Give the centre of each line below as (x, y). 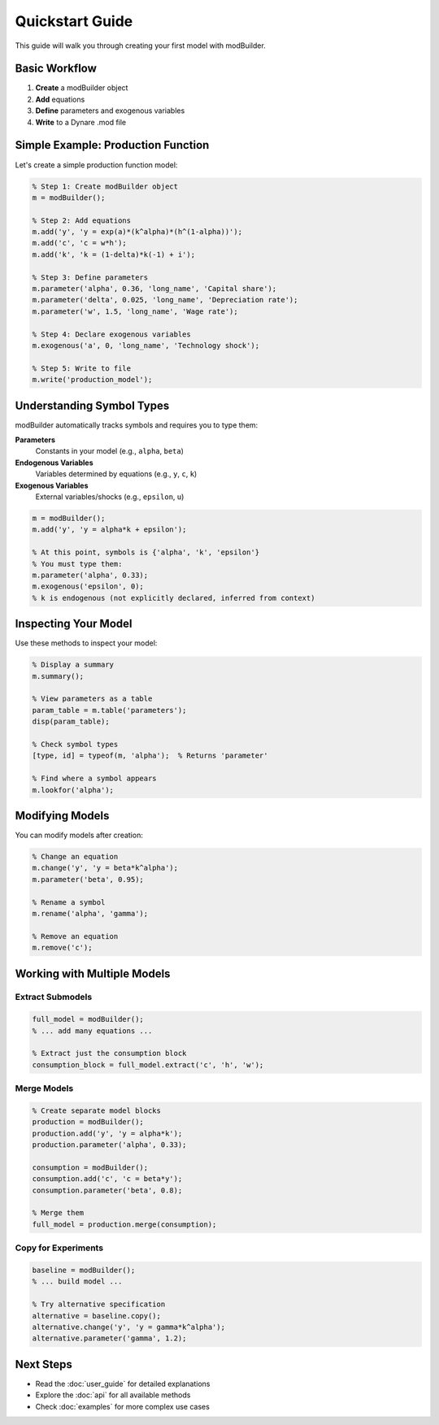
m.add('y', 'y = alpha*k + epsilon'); (109, 530)
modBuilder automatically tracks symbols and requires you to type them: (137, 425)
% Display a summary (73, 665)
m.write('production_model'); (92, 380)
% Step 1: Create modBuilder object (105, 186)
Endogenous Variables (54, 463)
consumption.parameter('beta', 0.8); (107, 1190)
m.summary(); (58, 676)
